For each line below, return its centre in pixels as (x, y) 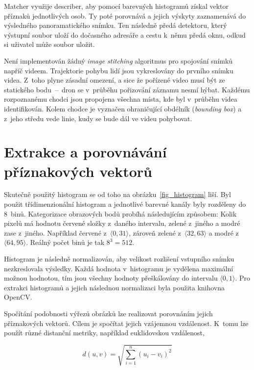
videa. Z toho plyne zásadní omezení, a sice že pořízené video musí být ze (115, 80)
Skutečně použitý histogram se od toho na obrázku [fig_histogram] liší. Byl (117, 194)
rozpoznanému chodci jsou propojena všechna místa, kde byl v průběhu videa (121, 99)
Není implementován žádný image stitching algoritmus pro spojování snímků (118, 60)
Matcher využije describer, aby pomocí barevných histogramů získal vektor (116, 6)
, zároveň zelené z (155, 232)
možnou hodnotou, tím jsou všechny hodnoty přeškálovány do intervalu (111, 278)
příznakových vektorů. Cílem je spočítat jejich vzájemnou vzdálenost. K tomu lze (126, 323)
